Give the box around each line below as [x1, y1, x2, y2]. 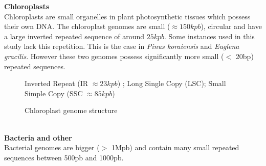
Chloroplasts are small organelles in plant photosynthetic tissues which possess [4, 11, 251, 21]
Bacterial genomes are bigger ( [4, 142, 100, 153]
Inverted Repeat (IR [25, 78, 88, 89]
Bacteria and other [4, 132, 72, 143]
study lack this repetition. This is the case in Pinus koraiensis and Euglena [4, 41, 239, 51]
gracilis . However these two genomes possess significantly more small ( [4, 50, 224, 61]
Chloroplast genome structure [25, 105, 118, 116]
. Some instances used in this [164, 31, 255, 41]
